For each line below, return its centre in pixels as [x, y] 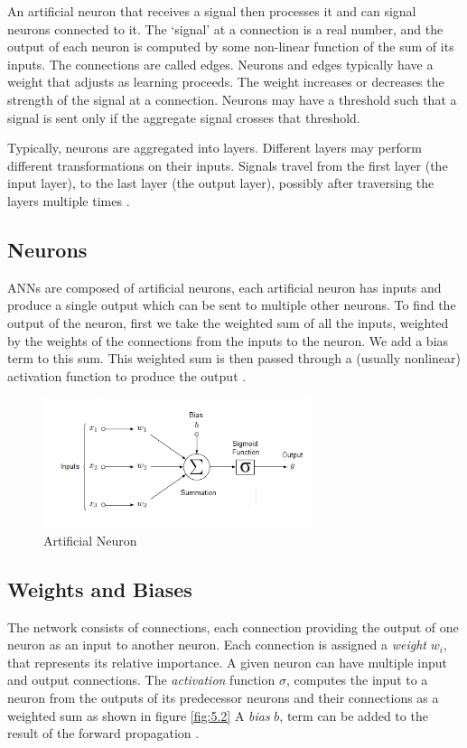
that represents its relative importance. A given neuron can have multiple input [227, 662]
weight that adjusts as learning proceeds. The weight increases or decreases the [226, 82]
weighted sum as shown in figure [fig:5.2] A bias [139, 715]
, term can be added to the [354, 715]
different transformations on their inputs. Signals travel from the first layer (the [228, 165]
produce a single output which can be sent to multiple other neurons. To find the [232, 305]
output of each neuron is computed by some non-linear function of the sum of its [231, 47]
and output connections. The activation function [141, 680]
